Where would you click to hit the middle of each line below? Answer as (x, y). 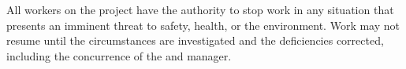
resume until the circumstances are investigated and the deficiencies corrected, (195, 40)
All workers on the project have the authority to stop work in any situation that (200, 9)
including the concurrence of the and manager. (119, 55)
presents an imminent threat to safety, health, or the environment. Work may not (203, 25)
